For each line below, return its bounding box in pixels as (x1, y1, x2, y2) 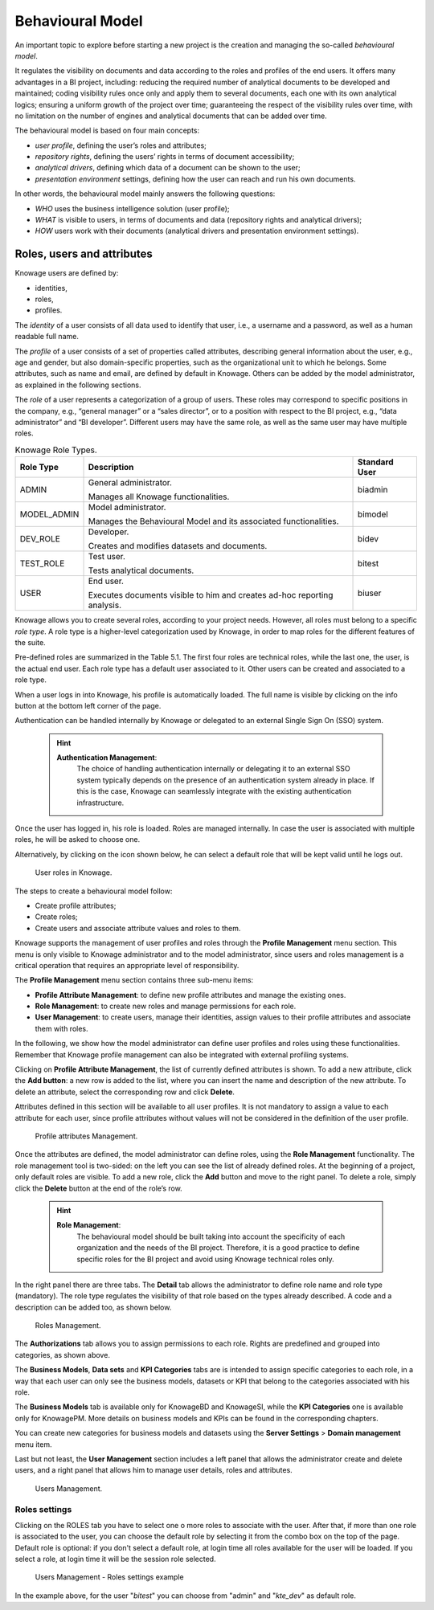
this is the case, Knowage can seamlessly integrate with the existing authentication (76, 787, 352, 796)
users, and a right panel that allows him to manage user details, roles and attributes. (14, 1465, 293, 1475)
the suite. (14, 637, 46, 647)
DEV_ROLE (19, 533, 60, 545)
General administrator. (88, 477, 173, 488)
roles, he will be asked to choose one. (14, 835, 141, 844)
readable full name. (14, 332, 80, 341)
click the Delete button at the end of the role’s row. (14, 1183, 182, 1193)
